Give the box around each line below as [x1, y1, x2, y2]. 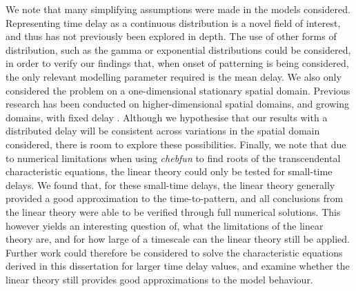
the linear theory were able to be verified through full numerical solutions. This [6, 204, 341, 219]
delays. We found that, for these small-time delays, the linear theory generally [6, 177, 335, 192]
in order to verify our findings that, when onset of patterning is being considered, [6, 56, 349, 70]
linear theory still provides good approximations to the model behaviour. [6, 272, 313, 286]
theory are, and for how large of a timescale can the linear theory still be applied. [6, 232, 350, 246]
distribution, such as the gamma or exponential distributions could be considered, [6, 42, 351, 57]
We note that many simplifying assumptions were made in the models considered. [6, 2, 350, 16]
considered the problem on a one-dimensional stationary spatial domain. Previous [6, 83, 350, 97]
